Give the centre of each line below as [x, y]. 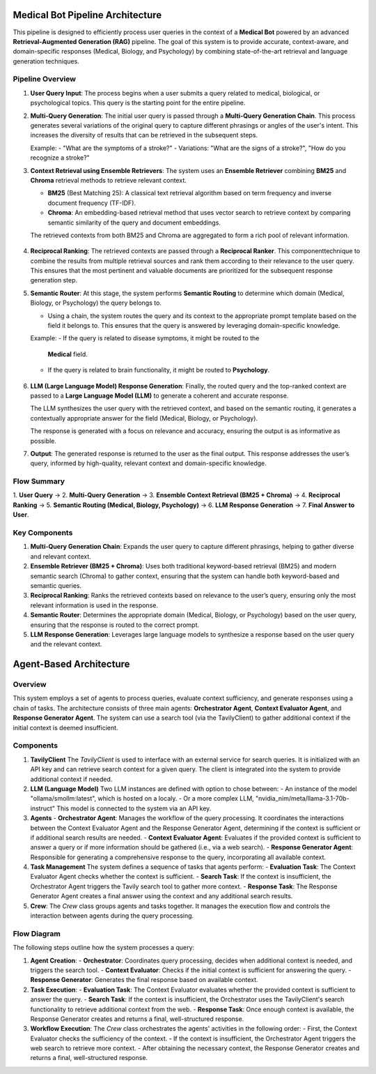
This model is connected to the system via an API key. [134, 808]
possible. [44, 441]
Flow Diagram [37, 933]
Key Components [43, 533]
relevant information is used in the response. [94, 605]
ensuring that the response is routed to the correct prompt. [115, 625]
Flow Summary [39, 481]
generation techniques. [46, 61]
